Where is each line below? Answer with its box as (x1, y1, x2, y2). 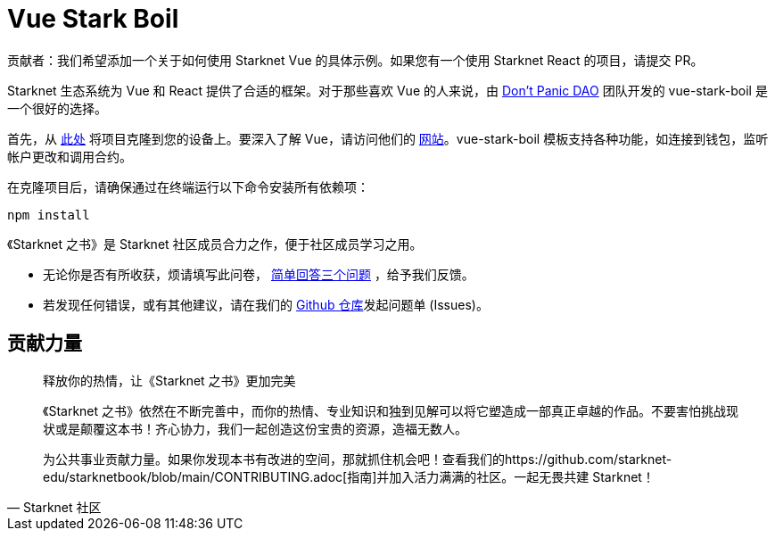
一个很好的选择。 (7, 100, 107, 116)
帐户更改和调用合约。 (7, 148, 132, 164)
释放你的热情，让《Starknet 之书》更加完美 (43, 372, 296, 388)
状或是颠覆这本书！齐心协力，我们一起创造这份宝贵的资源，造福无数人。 (43, 420, 467, 436)
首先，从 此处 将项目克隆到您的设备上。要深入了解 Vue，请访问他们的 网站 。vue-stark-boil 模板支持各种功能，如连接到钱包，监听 (7, 130, 769, 146)
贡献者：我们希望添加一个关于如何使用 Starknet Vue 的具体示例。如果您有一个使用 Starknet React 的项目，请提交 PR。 (7, 52, 704, 68)
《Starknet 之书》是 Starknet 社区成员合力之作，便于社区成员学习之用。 (7, 236, 423, 252)
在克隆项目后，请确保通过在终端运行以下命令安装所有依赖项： (7, 178, 369, 195)
